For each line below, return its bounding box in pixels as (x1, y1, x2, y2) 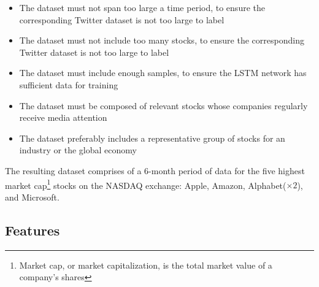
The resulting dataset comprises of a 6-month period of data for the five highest (5, 164, 305, 177)
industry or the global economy (19, 143, 137, 156)
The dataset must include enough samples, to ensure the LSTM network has (19, 66, 307, 79)
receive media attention (19, 111, 107, 124)
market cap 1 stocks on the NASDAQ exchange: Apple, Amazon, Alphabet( (5, 177, 286, 191)
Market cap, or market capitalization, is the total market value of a (19, 258, 272, 271)
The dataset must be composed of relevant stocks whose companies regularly (19, 99, 308, 112)
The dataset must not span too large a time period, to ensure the (19, 1, 265, 13)
